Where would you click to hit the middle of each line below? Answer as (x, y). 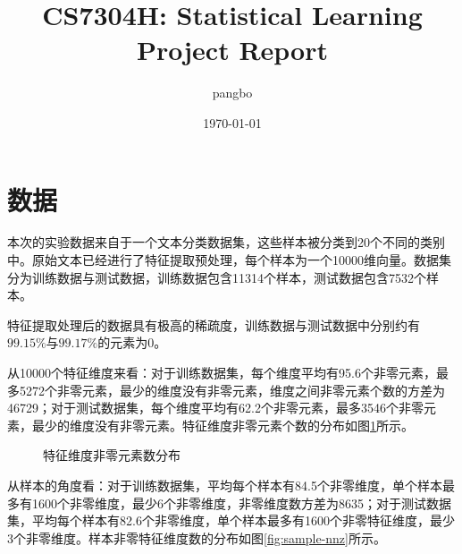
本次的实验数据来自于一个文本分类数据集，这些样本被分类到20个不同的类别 (226, 242)
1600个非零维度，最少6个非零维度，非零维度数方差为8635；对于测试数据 (241, 503)
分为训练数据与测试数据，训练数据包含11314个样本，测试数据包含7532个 (217, 277)
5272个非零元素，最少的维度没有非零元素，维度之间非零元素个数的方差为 (232, 390)
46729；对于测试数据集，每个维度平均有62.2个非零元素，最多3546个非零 (215, 408)
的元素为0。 (132, 342)
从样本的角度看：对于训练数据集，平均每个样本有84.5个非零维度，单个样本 (225, 485)
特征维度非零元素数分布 (112, 455)
